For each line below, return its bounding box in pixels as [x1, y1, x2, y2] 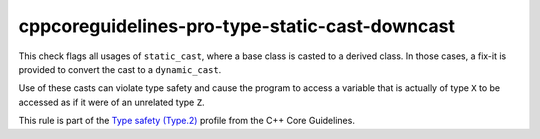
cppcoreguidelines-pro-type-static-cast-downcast [18, 15, 455, 37]
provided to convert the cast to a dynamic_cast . [18, 63, 222, 75]
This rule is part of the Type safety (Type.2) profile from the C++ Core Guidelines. [18, 115, 355, 127]
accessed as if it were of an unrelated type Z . [18, 96, 205, 108]
